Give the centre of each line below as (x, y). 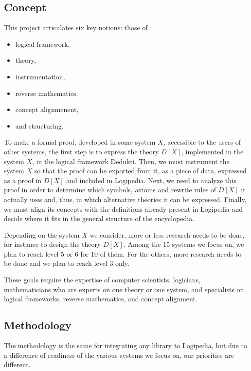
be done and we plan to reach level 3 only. (67, 263)
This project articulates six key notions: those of (76, 28)
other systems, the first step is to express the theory (81, 151)
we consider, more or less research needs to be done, (167, 234)
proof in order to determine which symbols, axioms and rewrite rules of (110, 190)
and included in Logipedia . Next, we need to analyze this (151, 180)
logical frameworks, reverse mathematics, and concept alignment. (101, 299)
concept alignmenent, (47, 109)
